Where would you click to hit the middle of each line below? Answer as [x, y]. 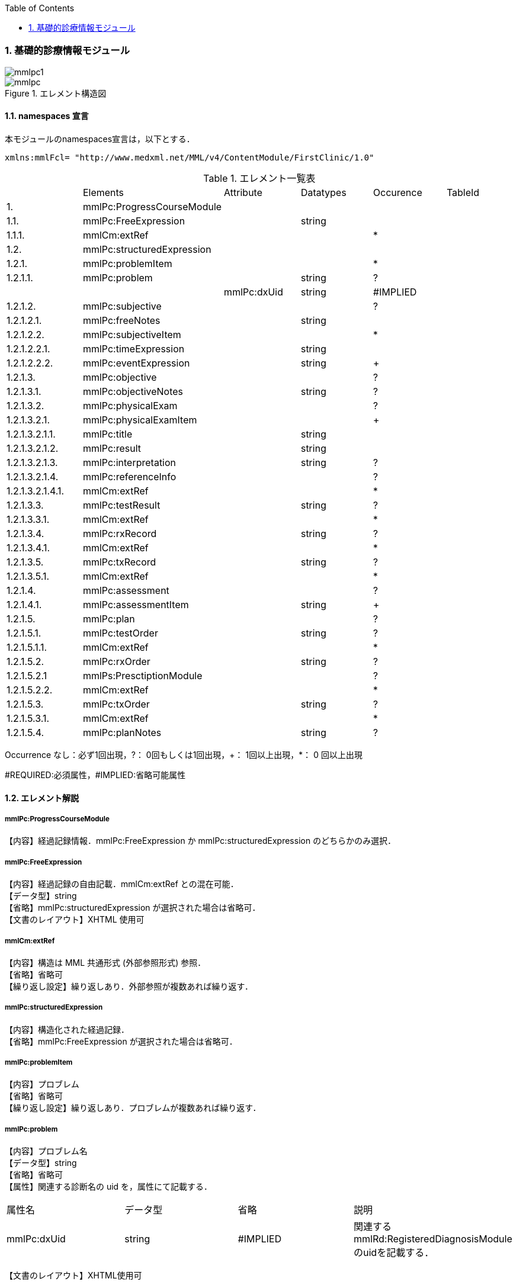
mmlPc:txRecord [119, 562]
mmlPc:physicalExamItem [140, 420]
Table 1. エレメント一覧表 [259, 178]
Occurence [398, 192]
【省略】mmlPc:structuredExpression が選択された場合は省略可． [133, 908]
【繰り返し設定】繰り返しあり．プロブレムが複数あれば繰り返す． [133, 1108]
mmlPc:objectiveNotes [133, 391]
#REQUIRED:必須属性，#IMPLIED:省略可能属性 [95, 775]
